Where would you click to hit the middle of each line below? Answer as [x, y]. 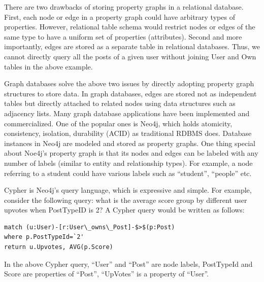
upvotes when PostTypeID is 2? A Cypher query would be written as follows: [124, 210]
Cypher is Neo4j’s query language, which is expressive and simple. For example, [128, 190]
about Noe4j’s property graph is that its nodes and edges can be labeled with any [131, 153]
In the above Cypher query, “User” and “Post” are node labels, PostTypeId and [128, 263]
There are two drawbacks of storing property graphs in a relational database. [124, 7]
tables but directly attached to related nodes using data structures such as [120, 103]
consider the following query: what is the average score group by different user [126, 200]
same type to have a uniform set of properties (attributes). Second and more [123, 36]
